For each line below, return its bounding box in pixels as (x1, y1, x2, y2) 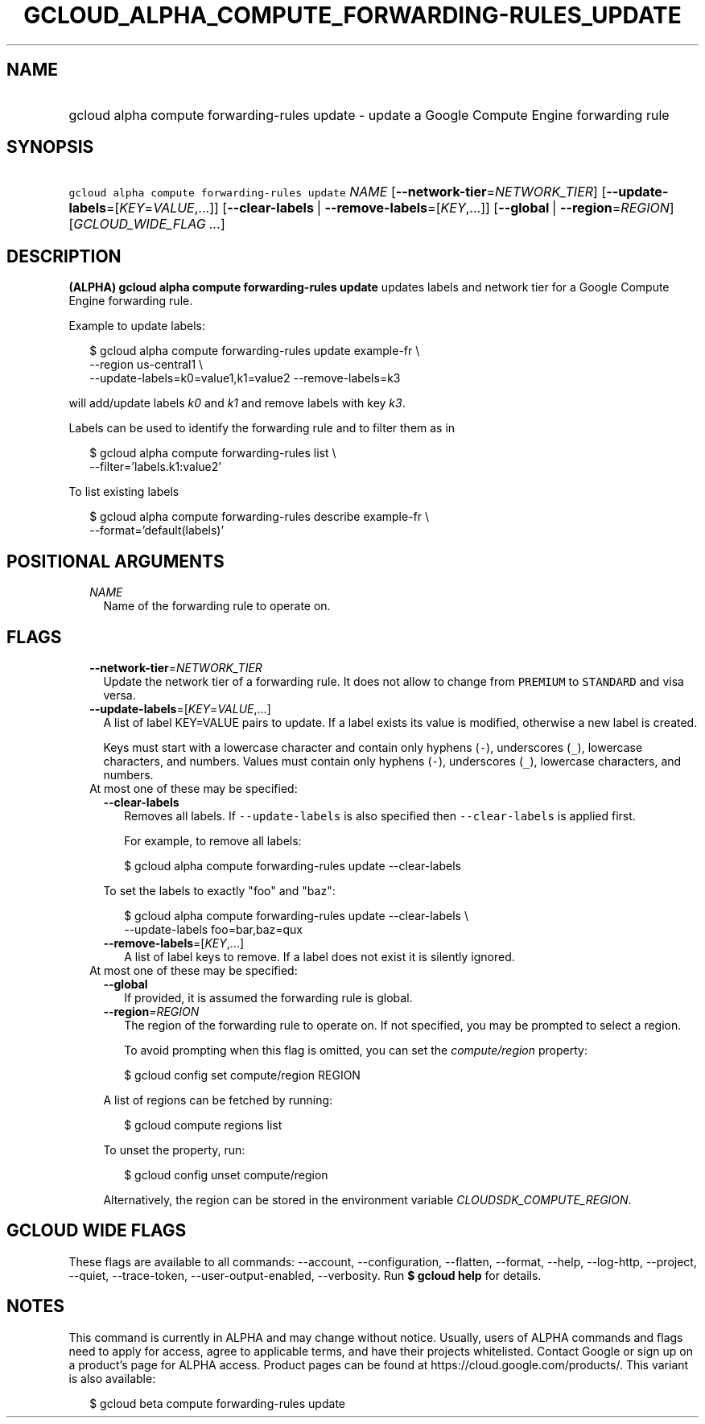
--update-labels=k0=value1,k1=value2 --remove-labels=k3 (89, 371, 401, 386)
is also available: (68, 1371, 156, 1385)
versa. (103, 687, 136, 702)
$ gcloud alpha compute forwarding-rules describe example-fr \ (89, 510, 430, 524)
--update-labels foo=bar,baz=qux (124, 922, 303, 936)
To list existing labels (68, 485, 179, 499)
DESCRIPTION (6, 246, 122, 266)
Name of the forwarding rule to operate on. (103, 599, 331, 613)
